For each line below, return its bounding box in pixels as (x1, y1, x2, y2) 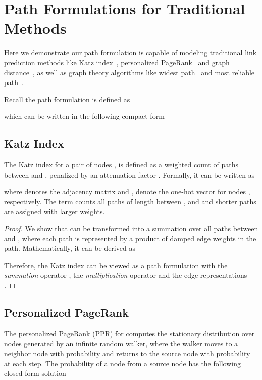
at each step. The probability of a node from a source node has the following (4, 358, 241, 368)
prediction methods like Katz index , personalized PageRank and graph (4, 57, 230, 67)
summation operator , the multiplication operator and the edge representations (4, 270, 247, 280)
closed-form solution (4, 368, 66, 378)
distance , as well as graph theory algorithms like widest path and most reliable (4, 67, 255, 77)
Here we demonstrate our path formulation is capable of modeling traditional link (4, 47, 257, 58)
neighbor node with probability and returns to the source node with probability (4, 348, 250, 358)
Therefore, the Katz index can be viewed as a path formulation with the (4, 260, 228, 270)
